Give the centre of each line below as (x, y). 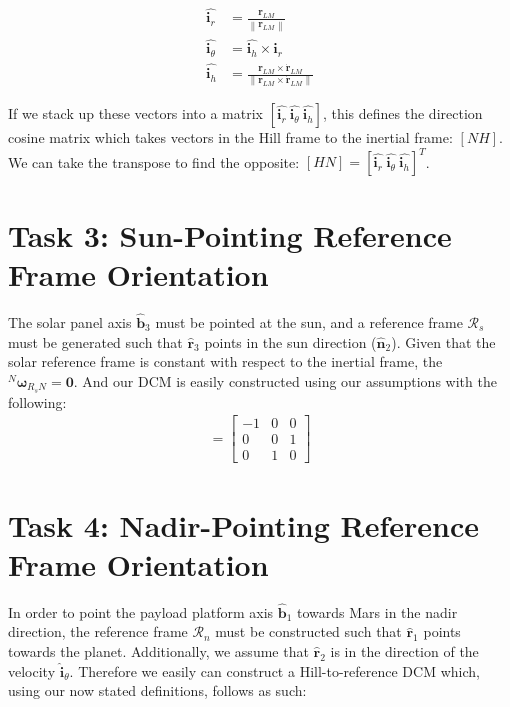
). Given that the (443, 341)
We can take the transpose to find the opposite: (154, 161)
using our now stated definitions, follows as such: (157, 690)
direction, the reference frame (98, 631)
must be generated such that (95, 341)
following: (37, 401)
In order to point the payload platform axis (141, 611)
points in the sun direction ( (290, 341)
